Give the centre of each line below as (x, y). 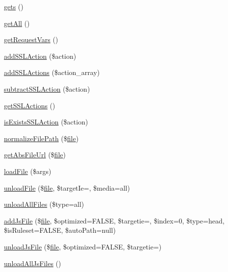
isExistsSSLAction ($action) (46, 122)
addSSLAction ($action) (40, 56)
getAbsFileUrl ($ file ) (35, 155)
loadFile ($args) (28, 171)
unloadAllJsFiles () (33, 263)
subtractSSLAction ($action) (47, 88)
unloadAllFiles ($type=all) (44, 204)
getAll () (17, 23)
